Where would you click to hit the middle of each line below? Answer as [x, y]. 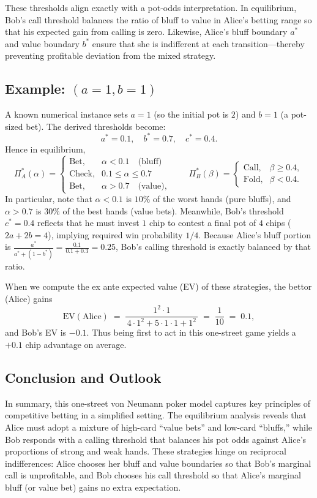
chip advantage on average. [76, 345]
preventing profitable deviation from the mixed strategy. [110, 55]
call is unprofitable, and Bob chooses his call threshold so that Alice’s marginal [153, 475]
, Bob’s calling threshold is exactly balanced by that [214, 247]
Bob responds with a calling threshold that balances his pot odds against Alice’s [156, 439]
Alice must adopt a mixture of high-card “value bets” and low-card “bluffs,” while [158, 427]
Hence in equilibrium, [45, 149]
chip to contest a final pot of [203, 223]
